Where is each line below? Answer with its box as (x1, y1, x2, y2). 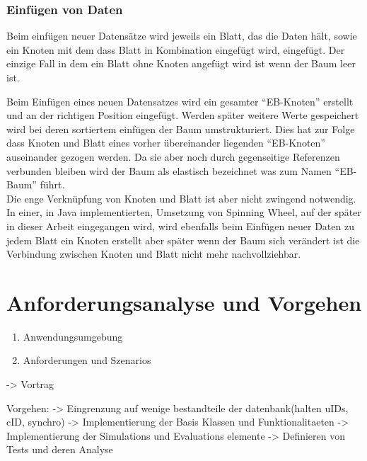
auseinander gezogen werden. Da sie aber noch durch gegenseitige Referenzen (6, 149, 340, 164)
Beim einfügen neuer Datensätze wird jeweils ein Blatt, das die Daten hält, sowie (6, 28, 357, 43)
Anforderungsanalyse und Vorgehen (6, 288, 362, 317)
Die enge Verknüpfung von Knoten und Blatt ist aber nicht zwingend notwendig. (6, 190, 356, 205)
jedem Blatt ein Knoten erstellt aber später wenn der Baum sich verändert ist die (6, 232, 360, 247)
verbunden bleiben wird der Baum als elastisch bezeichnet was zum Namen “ (6, 163, 340, 178)
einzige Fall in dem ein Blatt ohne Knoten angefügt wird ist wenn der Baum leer (6, 56, 356, 71)
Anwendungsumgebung (23, 329, 123, 343)
